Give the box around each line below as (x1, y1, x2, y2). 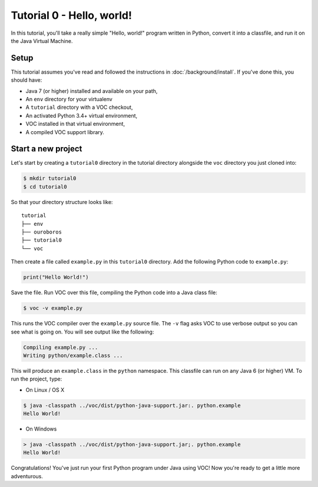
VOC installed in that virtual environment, (25, 121, 125, 128)
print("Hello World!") (23, 274, 89, 281)
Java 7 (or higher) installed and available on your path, (25, 87, 158, 94)
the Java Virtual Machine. (11, 37, 73, 44)
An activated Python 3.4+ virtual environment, (25, 112, 138, 119)
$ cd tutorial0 (23, 183, 67, 190)
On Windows (25, 425, 57, 432)
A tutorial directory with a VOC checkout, (25, 104, 133, 111)
